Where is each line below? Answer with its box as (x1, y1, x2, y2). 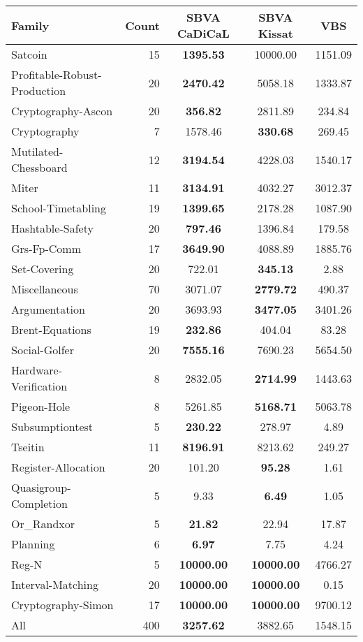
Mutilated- (11, 143, 64, 159)
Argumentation (11, 301, 85, 317)
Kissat (258, 25, 293, 41)
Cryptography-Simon (11, 597, 114, 613)
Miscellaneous (11, 281, 78, 297)
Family (11, 17, 50, 34)
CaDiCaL (177, 25, 230, 41)
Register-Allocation (11, 459, 105, 475)
